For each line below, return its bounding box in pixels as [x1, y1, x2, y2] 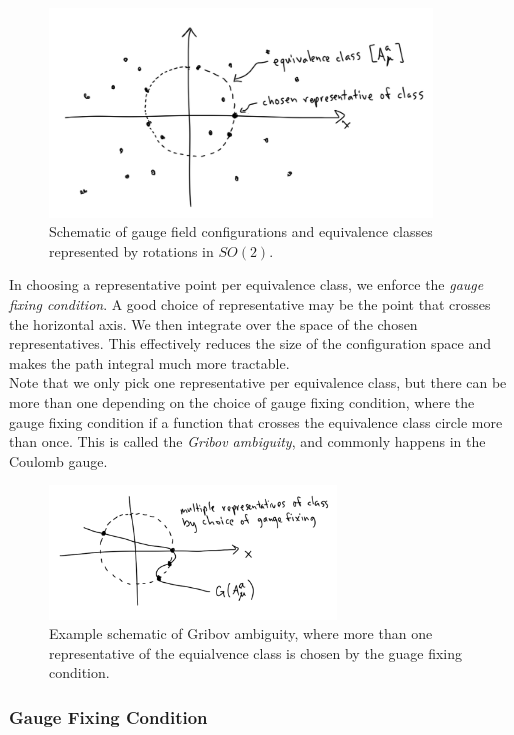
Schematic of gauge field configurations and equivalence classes [49, 221, 433, 242]
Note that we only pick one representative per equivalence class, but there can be [9, 372, 507, 393]
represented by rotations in [49, 240, 214, 261]
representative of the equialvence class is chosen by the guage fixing [49, 642, 463, 663]
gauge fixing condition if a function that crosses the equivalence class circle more [9, 411, 503, 432]
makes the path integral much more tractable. [9, 352, 290, 373]
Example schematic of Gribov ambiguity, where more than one [49, 623, 433, 644]
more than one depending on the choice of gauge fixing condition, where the [9, 391, 475, 412]
